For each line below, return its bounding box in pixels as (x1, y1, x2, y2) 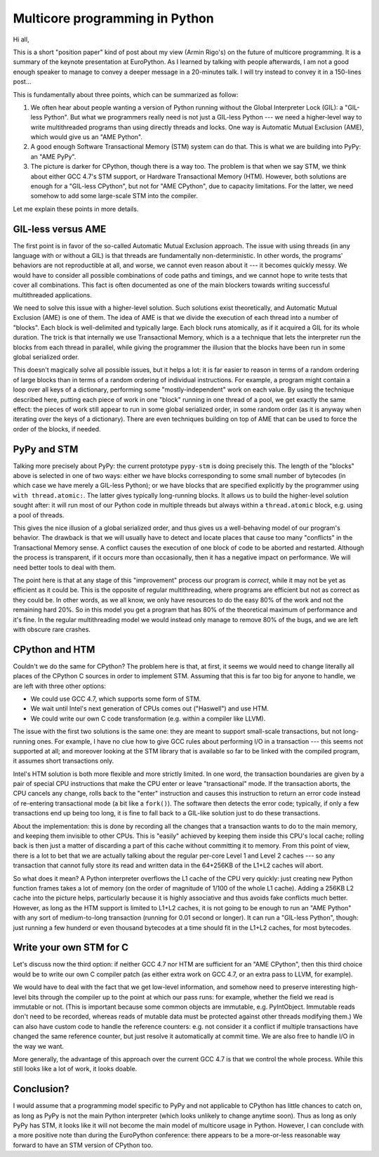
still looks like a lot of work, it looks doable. (13, 1065, 138, 1073)
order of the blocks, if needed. (13, 425, 101, 433)
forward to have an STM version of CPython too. (13, 1141, 154, 1149)
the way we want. (13, 1042, 65, 1050)
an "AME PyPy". (30, 152, 77, 161)
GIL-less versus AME (13, 223, 107, 235)
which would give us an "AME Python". (30, 133, 143, 141)
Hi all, (13, 35, 29, 44)
